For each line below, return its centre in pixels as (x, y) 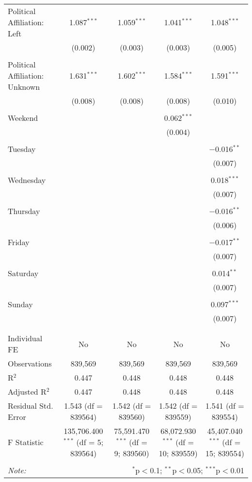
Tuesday (22, 149)
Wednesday (27, 180)
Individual (25, 338)
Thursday (24, 211)
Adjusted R (27, 391)
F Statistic (26, 442)
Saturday (23, 273)
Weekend (23, 118)
